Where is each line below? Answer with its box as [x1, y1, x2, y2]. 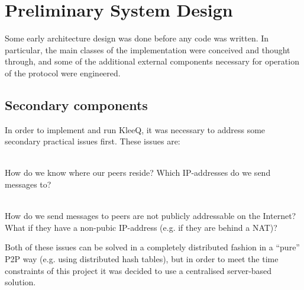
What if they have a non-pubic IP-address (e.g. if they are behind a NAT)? [5, 221, 277, 233]
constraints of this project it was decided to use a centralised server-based [5, 264, 272, 276]
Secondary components [5, 95, 148, 114]
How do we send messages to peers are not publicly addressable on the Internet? [5, 210, 296, 222]
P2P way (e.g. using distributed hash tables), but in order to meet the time [5, 253, 279, 265]
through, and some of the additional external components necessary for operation [5, 55, 299, 67]
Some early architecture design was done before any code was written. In [5, 32, 269, 44]
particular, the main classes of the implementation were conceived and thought [5, 43, 290, 56]
